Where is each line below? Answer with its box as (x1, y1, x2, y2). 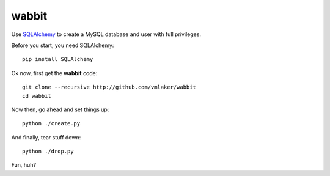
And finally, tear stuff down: (11, 133, 81, 141)
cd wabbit (22, 92, 51, 99)
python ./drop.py (22, 148, 74, 155)
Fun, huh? (11, 161, 37, 169)
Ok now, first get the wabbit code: (11, 69, 98, 76)
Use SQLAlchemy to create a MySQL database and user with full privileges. (11, 31, 202, 38)
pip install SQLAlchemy (22, 56, 94, 63)
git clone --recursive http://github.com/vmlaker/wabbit (22, 84, 197, 91)
